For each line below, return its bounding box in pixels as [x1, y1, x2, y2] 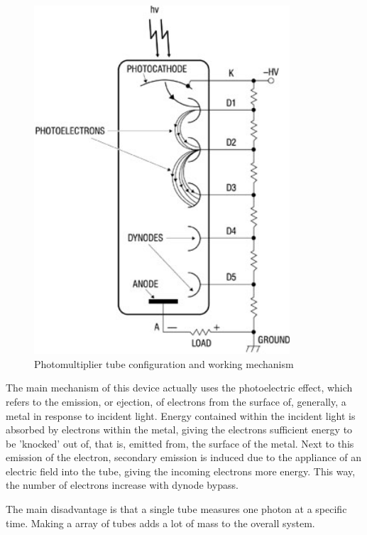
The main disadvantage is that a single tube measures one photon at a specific [6, 502, 347, 517]
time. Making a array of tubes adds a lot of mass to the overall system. [6, 515, 315, 530]
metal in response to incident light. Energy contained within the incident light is [6, 408, 356, 423]
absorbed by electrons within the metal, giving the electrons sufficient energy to [6, 422, 353, 437]
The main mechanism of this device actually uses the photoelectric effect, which [6, 380, 353, 395]
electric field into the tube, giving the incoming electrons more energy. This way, [6, 463, 356, 478]
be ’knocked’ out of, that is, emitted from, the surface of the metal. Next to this [6, 436, 354, 450]
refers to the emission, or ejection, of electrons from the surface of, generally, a [6, 394, 346, 409]
